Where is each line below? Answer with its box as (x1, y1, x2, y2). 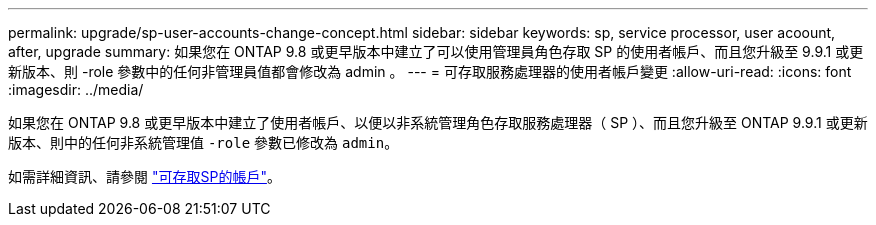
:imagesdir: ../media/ (8, 81, 144, 98)
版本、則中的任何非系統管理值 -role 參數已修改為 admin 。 (8, 134, 399, 151)
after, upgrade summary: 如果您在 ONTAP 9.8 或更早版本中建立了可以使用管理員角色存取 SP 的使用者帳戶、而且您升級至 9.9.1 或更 (8, 43, 864, 60)
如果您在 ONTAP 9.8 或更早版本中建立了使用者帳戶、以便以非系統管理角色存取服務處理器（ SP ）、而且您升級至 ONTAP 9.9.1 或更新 (8, 114, 868, 131)
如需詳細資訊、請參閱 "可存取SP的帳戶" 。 (8, 168, 281, 185)
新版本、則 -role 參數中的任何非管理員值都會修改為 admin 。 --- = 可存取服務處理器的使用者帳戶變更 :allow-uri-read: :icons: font (8, 63, 852, 80)
